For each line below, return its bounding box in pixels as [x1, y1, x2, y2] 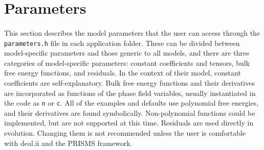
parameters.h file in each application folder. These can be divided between [4, 37, 240, 48]
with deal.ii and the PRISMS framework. [4, 137, 133, 148]
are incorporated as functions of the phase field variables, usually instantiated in [4, 87, 256, 98]
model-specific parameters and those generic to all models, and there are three [4, 47, 250, 58]
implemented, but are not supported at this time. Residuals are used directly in [4, 117, 254, 128]
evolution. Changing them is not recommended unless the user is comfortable [4, 128, 246, 138]
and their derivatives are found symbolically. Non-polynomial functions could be [4, 107, 255, 118]
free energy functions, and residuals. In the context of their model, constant [4, 67, 241, 78]
